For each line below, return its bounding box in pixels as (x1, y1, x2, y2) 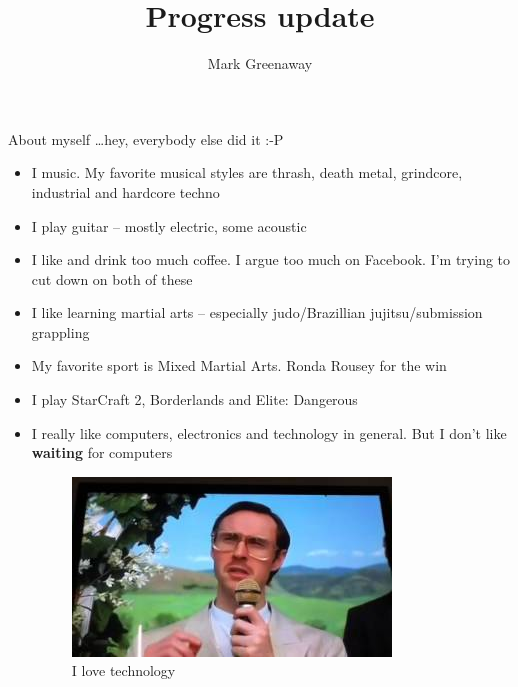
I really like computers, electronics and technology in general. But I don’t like (31, 422, 507, 443)
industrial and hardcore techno (31, 181, 220, 202)
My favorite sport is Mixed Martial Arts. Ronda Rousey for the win (31, 355, 447, 376)
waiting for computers (31, 442, 173, 463)
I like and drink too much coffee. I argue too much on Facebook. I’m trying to (31, 249, 511, 270)
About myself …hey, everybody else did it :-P (8, 128, 284, 149)
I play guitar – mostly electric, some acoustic (31, 215, 307, 236)
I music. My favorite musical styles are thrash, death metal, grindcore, (31, 162, 463, 183)
